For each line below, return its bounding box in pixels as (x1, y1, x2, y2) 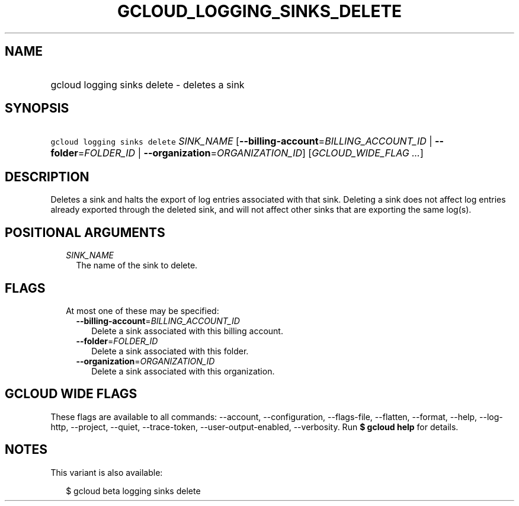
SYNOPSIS (5, 101, 69, 116)
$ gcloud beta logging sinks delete (66, 485, 201, 496)
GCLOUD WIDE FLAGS (5, 386, 137, 402)
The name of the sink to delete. (76, 260, 198, 271)
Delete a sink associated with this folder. (91, 345, 249, 356)
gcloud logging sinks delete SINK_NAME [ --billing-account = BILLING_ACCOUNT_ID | (50, 135, 432, 148)
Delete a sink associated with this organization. (91, 366, 275, 376)
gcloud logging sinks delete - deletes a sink (50, 78, 245, 91)
